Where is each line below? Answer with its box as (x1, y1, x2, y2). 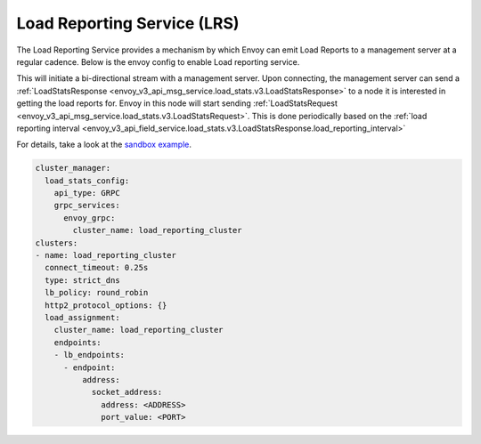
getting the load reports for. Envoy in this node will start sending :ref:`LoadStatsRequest (16, 98, 338, 109)
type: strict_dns (45, 275, 120, 285)
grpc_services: (53, 200, 120, 211)
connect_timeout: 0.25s (45, 262, 149, 273)
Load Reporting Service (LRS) (16, 13, 240, 33)
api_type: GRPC (53, 188, 120, 198)
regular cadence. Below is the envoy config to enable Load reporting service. (16, 56, 300, 67)
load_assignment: (45, 312, 120, 322)
